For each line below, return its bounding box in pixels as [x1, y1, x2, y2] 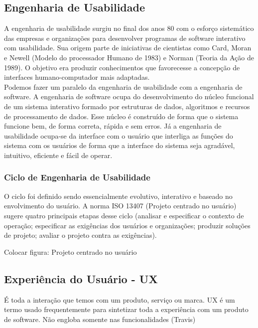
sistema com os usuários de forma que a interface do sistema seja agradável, [4, 140, 235, 151]
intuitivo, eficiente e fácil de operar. [4, 150, 113, 160]
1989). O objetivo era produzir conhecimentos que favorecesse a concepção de [4, 62, 240, 72]
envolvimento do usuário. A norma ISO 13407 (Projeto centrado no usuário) [4, 200, 237, 211]
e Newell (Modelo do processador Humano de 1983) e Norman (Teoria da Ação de [4, 52, 254, 62]
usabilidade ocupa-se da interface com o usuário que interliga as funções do [4, 130, 233, 141]
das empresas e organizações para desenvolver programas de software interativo [4, 32, 246, 43]
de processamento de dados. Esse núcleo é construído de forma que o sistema [4, 111, 239, 121]
